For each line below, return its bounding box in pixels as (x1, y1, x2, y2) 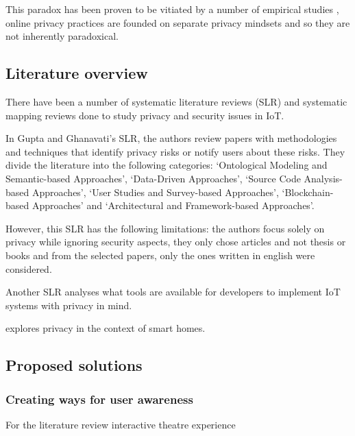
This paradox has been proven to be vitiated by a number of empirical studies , (5, 2, 339, 16)
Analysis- (304, 171, 343, 185)
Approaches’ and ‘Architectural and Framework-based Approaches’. (32, 198, 315, 213)
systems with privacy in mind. (5, 298, 132, 312)
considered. (5, 261, 52, 276)
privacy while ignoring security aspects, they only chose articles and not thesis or (5, 234, 346, 249)
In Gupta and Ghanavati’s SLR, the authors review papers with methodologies (5, 131, 337, 145)
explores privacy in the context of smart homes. (5, 321, 206, 335)
